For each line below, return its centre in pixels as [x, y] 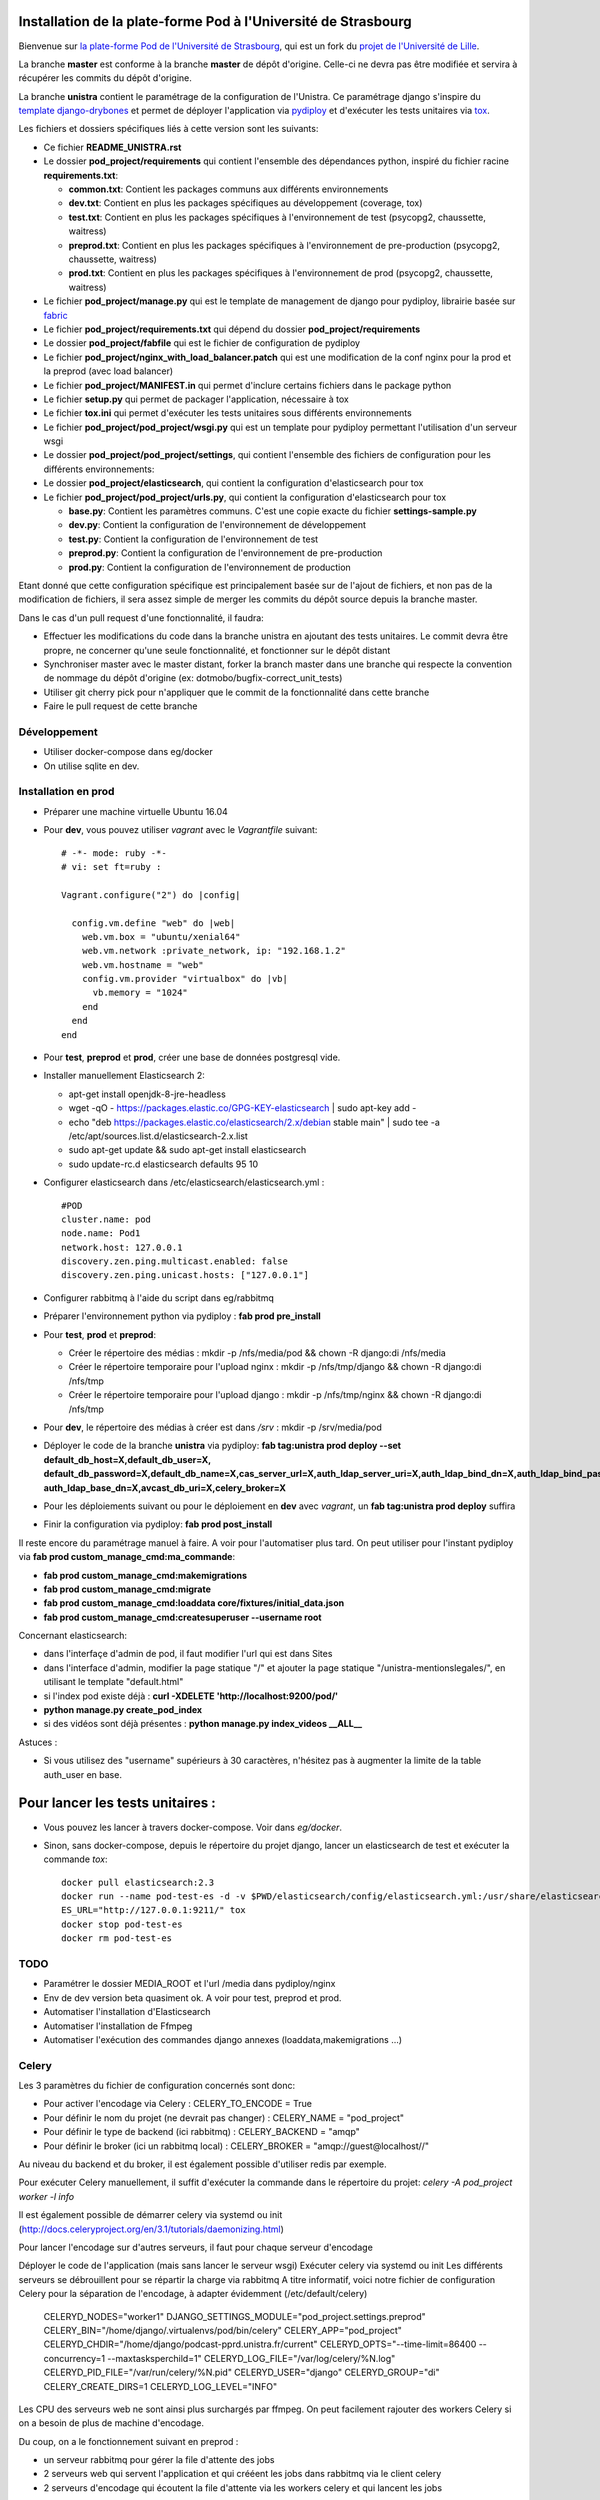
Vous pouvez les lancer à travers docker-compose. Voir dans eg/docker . [193, 1827]
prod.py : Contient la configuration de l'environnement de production [210, 567]
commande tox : [75, 1859]
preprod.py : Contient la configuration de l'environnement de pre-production [225, 553]
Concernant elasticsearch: [73, 1636]
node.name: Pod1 [101, 1233]
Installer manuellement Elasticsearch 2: [124, 1076]
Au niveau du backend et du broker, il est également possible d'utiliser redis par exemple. [202, 2164]
